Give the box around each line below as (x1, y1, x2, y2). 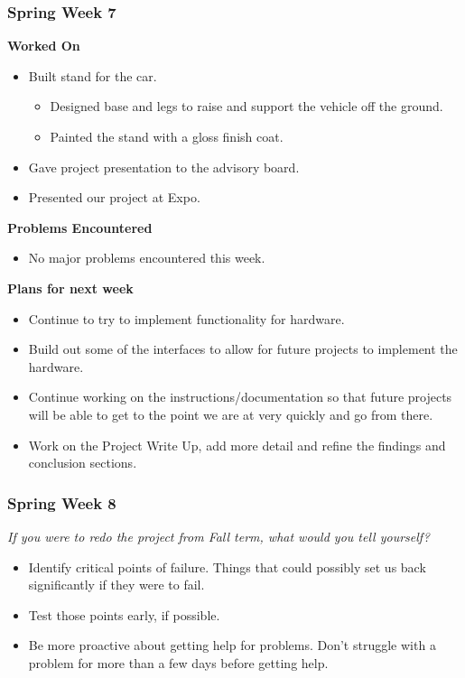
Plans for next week (7, 278, 134, 297)
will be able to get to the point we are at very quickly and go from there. (28, 404, 433, 423)
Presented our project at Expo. (28, 188, 200, 207)
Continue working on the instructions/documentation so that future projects (28, 387, 452, 406)
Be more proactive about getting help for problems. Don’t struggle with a (28, 636, 436, 655)
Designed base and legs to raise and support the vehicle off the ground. (50, 97, 443, 116)
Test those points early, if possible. (28, 605, 220, 624)
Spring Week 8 (7, 491, 116, 514)
